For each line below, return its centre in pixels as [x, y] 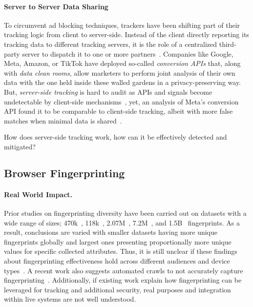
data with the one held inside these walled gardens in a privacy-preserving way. [123, 82]
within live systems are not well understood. [70, 299]
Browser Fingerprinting [64, 173]
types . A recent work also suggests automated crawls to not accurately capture [124, 270]
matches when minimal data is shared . [63, 120]
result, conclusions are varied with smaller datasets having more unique [111, 232]
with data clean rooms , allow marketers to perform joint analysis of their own [120, 72]
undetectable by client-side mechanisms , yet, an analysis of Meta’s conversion [121, 101]
